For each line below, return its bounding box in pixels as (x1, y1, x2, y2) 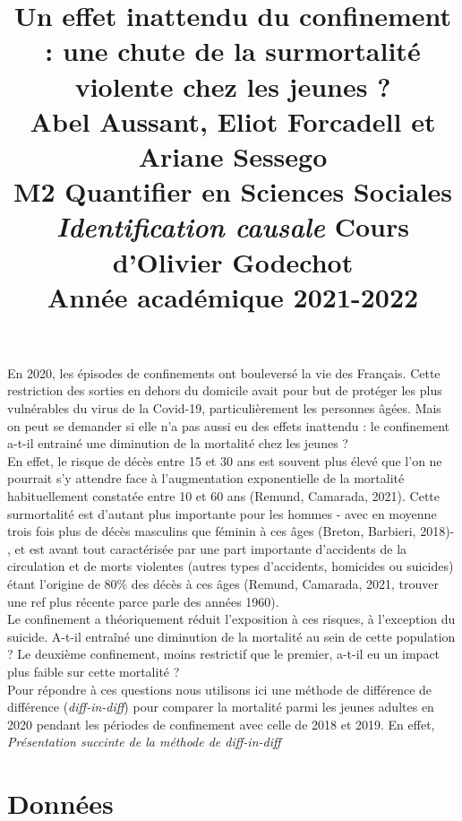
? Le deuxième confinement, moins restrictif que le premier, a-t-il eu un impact (7, 644, 441, 663)
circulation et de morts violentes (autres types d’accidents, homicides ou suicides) (7, 557, 454, 575)
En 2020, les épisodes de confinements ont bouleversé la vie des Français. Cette (7, 363, 441, 382)
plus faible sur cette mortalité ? (7, 661, 180, 680)
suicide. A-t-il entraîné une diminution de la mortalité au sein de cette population (7, 627, 456, 645)
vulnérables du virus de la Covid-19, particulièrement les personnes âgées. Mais (7, 399, 441, 418)
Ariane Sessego (138, 137, 328, 174)
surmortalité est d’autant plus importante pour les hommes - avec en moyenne (7, 504, 437, 523)
